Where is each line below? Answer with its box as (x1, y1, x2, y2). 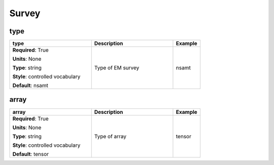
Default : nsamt (12, 82, 48, 89)
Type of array (94, 133, 127, 140)
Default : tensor (12, 150, 49, 157)
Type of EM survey (94, 64, 140, 71)
